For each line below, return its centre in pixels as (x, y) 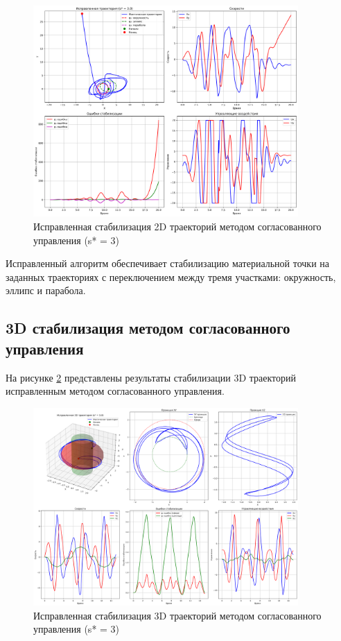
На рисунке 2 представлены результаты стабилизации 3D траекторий (151, 377)
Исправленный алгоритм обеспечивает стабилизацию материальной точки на (168, 263)
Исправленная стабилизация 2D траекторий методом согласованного (177, 227)
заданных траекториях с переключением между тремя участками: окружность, (171, 276)
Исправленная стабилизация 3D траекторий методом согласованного (177, 615)
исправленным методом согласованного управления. (115, 391)
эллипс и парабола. (46, 290)
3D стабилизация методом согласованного (148, 328)
